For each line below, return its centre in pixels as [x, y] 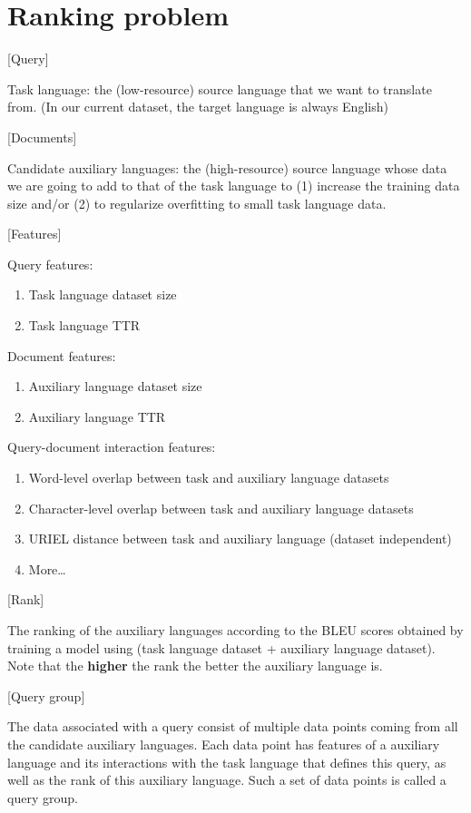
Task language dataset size [103, 294]
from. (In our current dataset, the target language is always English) [198, 107]
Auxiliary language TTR [97, 416]
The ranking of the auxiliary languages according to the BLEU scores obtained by [235, 630]
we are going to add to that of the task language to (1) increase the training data [234, 186]
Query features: [50, 264]
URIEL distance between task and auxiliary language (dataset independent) [240, 539]
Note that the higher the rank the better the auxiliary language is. [195, 666]
